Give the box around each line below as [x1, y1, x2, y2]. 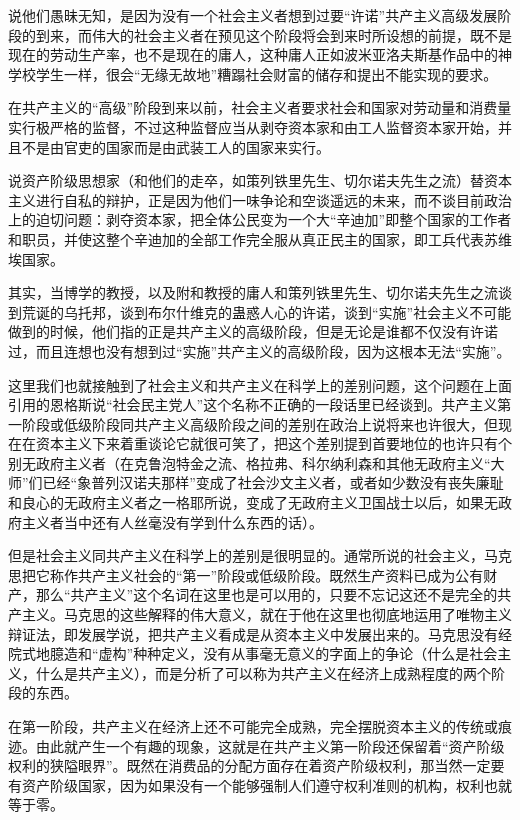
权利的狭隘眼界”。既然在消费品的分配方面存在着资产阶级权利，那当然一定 [8, 755, 491, 776]
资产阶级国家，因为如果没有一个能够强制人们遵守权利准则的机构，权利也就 [21, 774, 512, 795]
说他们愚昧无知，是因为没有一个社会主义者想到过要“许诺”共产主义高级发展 [8, 5, 498, 25]
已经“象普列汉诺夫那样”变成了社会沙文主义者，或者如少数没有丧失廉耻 [42, 472, 504, 493]
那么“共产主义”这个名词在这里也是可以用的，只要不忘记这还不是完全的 [35, 584, 498, 605]
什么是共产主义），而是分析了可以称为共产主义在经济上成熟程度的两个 [35, 662, 491, 683]
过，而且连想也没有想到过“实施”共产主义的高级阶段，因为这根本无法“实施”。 [8, 340, 511, 361]
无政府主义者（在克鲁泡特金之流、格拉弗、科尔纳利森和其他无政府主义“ [21, 452, 491, 473]
